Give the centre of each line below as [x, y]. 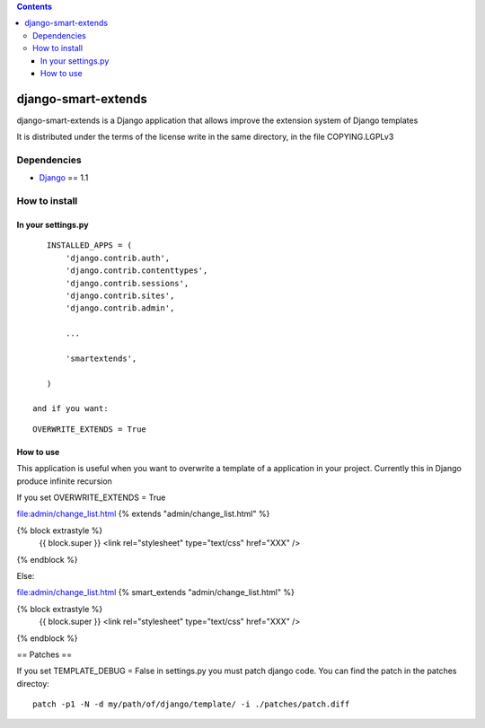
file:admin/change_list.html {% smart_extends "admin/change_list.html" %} [156, 592]
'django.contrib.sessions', [128, 283]
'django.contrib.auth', [118, 258]
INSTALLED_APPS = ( [89, 246]
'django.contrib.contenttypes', [137, 271]
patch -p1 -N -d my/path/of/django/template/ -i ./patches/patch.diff [191, 704]
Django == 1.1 [64, 178]
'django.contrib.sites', [120, 295]
